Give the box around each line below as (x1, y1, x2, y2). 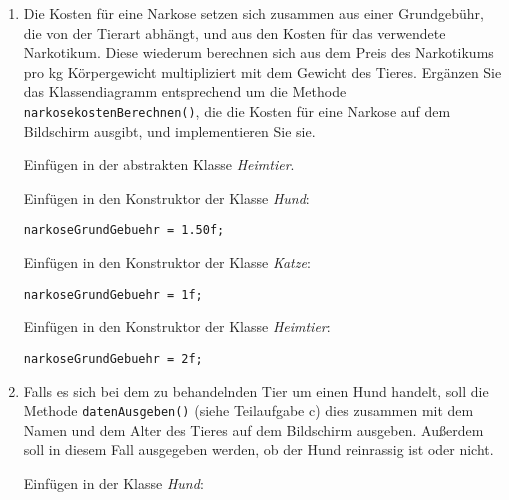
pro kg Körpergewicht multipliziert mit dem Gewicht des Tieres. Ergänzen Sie (23, 61, 502, 82)
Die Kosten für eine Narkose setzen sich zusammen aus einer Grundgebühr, (23, 3, 484, 23)
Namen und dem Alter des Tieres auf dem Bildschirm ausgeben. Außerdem (23, 419, 484, 440)
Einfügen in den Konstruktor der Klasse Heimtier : (23, 316, 331, 337)
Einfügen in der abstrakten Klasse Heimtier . (23, 154, 295, 175)
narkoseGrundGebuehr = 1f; (23, 287, 203, 302)
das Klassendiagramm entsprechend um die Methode (23, 81, 347, 102)
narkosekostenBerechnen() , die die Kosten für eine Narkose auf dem (23, 100, 451, 121)
